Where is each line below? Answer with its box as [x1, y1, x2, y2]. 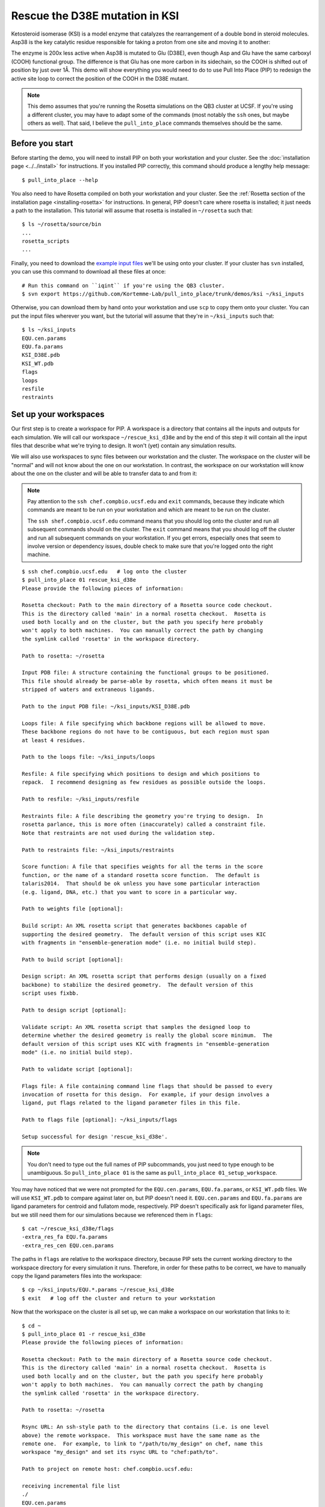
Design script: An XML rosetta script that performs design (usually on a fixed [22, 973, 267, 980]
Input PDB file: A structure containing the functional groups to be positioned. [22, 669, 270, 676]
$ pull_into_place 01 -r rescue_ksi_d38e [22, 1330, 146, 1338]
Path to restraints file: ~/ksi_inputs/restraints [22, 846, 175, 853]
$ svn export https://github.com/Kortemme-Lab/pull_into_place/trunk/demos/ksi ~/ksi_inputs [22, 291, 305, 298]
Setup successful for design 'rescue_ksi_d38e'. [22, 1133, 168, 1140]
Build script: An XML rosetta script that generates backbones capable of [22, 922, 247, 930]
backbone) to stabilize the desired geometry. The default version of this [22, 981, 254, 988]
